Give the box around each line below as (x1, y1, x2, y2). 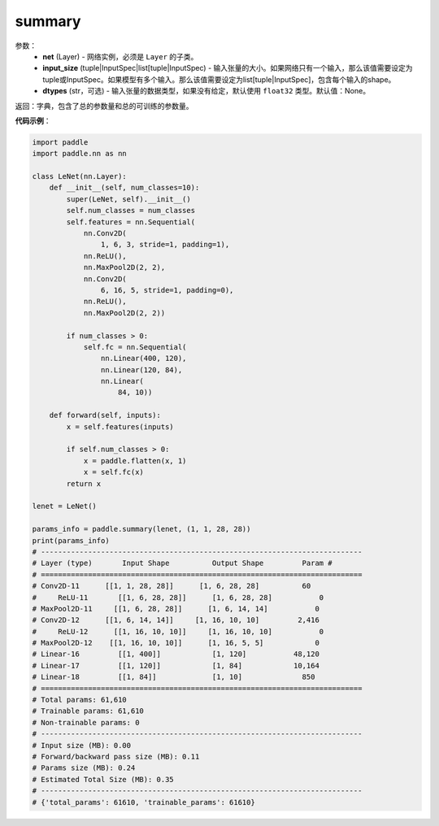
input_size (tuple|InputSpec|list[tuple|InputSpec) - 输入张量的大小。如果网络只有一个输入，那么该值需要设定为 (42, 63, 414, 73)
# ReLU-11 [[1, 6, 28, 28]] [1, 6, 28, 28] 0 (32, 593, 324, 602)
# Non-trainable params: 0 (32, 718, 140, 727)
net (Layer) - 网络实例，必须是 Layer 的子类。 (42, 51, 198, 61)
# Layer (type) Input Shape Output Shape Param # (32, 559, 333, 568)
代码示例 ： (15, 115, 51, 125)
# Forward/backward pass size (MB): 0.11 (32, 752, 200, 761)
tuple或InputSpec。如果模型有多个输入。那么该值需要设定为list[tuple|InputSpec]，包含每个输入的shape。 (42, 74, 396, 85)
